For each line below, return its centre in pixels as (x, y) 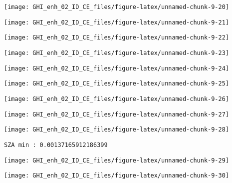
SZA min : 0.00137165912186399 (56, 145)
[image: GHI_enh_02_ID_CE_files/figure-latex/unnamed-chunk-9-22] (117, 38)
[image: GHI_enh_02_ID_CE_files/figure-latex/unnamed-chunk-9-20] (117, 7)
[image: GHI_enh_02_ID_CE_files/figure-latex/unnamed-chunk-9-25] (117, 84)
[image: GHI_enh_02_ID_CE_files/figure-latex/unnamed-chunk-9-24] (117, 68)
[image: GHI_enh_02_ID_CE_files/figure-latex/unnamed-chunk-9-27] (117, 114)
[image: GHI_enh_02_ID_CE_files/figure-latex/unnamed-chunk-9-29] (117, 160)
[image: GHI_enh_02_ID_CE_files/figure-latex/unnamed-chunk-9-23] (117, 53)
